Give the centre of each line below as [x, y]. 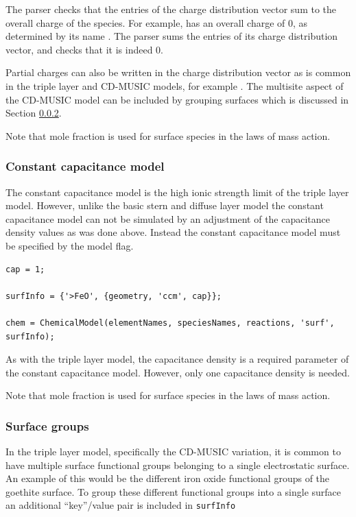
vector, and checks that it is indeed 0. [85, 49]
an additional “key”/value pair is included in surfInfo [121, 505]
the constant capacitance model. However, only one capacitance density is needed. [178, 372]
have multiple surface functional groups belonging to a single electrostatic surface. [178, 465]
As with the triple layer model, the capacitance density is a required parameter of [177, 359]
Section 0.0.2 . [34, 113]
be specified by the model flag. [70, 245]
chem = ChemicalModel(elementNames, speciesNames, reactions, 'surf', [170, 323]
